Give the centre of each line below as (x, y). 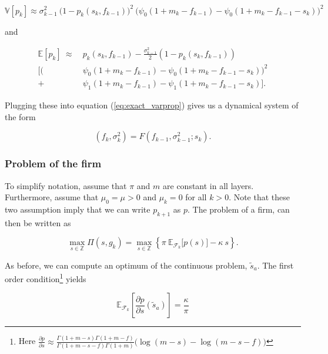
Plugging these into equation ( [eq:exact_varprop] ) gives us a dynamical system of (152, 105)
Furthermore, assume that (52, 197)
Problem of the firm (53, 163)
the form (20, 116)
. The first (275, 265)
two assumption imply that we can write (78, 209)
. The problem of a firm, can (238, 209)
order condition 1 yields (46, 278)
